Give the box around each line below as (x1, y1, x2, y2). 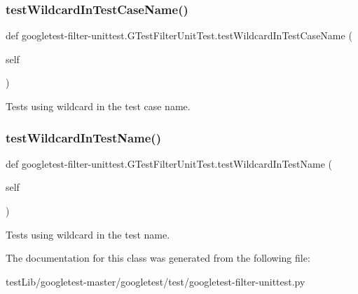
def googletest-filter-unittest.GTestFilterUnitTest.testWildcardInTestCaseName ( (6, 28, 352, 43)
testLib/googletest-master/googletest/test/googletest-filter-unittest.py (6, 274, 305, 288)
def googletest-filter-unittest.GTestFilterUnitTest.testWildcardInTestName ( (6, 156, 332, 171)
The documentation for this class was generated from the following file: (6, 250, 310, 265)
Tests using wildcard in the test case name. (6, 99, 191, 113)
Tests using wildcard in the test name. (6, 227, 170, 241)
